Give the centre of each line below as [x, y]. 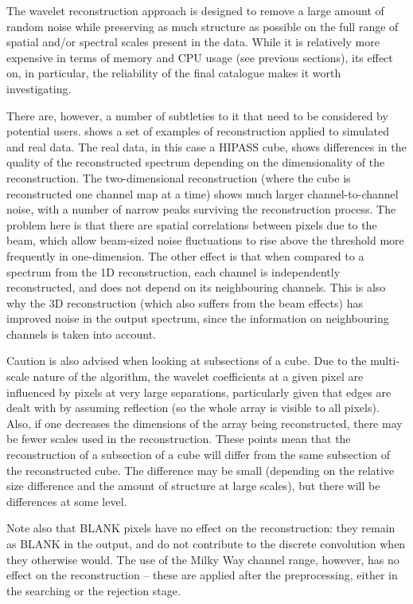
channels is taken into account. [81, 333]
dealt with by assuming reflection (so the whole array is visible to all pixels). [193, 408]
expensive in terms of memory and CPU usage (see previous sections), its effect [200, 57]
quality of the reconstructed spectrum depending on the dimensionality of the [196, 162]
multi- [385, 361]
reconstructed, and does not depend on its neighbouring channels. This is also [196, 287]
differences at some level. [67, 501]
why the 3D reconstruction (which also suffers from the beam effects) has [185, 302]
